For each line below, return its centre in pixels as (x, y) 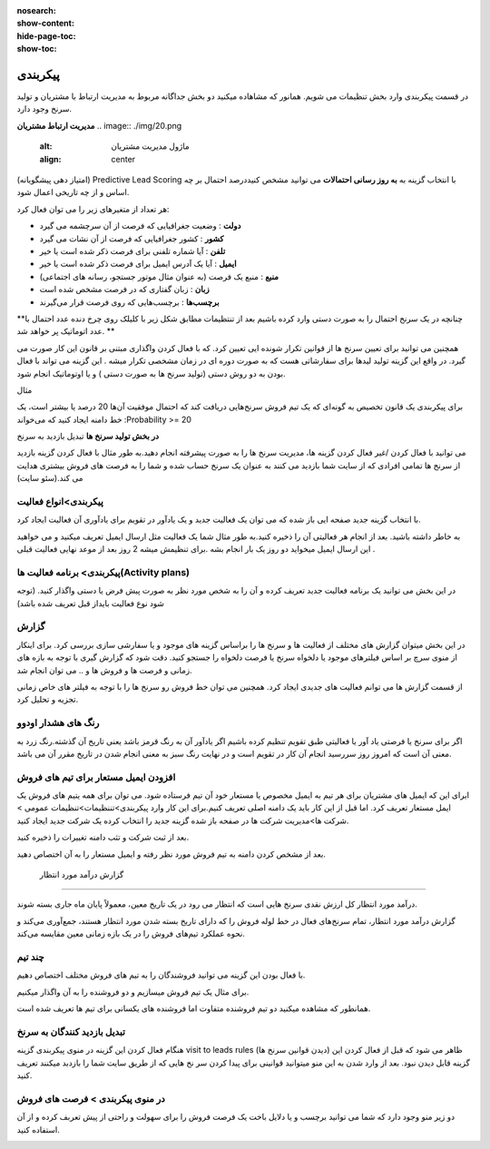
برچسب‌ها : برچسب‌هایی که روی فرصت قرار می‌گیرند (129, 302)
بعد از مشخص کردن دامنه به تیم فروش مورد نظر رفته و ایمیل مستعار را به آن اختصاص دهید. (171, 854)
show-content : (45, 24)
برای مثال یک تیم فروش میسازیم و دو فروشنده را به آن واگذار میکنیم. (133, 992)
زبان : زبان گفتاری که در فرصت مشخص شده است (125, 290)
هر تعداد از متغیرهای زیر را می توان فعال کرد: (93, 209)
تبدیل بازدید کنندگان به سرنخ (71, 1032)
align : (50, 159)
